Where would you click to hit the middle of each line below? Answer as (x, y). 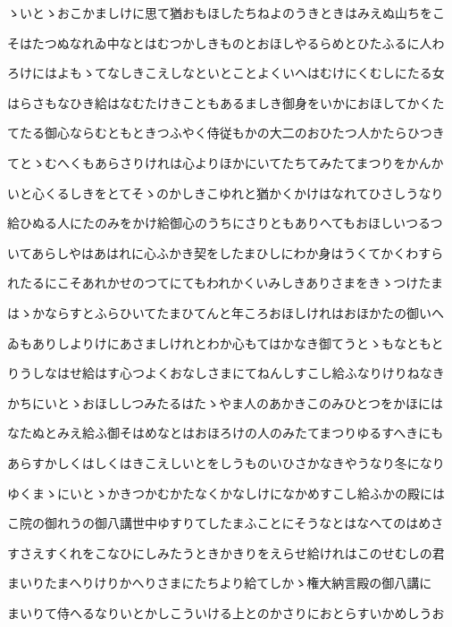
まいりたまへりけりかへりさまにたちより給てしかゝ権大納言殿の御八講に (220, 583)
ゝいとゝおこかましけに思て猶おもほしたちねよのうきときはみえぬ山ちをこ (226, 13)
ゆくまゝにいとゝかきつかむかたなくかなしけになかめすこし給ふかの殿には (226, 493)
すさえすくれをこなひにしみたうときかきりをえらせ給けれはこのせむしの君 (226, 552)
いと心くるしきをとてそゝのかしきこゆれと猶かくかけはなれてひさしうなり (226, 192)
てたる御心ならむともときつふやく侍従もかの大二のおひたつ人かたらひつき (226, 133)
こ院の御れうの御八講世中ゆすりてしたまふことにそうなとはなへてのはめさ (226, 523)
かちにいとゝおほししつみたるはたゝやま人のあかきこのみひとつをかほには (225, 402)
